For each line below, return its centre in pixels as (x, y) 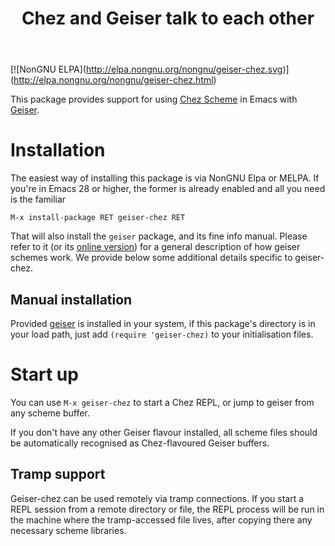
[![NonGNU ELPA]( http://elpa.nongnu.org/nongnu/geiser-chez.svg (146, 69)
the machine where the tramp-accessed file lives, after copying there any (161, 519)
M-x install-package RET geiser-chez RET (98, 218)
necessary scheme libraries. (68, 530)
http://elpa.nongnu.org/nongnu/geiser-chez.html (113, 80)
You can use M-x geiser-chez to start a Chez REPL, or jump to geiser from (162, 402)
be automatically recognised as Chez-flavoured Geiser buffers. (140, 443)
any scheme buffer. (50, 413)
